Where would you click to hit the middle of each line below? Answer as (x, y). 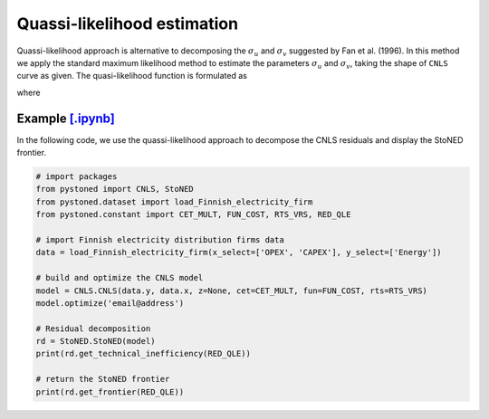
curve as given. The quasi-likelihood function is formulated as (132, 76)
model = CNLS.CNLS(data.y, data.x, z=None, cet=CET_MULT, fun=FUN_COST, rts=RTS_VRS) (231, 290)
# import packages (77, 176)
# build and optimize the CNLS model (120, 278)
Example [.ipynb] (66, 118)
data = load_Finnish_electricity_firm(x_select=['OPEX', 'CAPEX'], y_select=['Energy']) (239, 252)
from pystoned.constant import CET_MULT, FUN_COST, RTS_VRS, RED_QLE (193, 214)
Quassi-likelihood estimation (128, 24)
